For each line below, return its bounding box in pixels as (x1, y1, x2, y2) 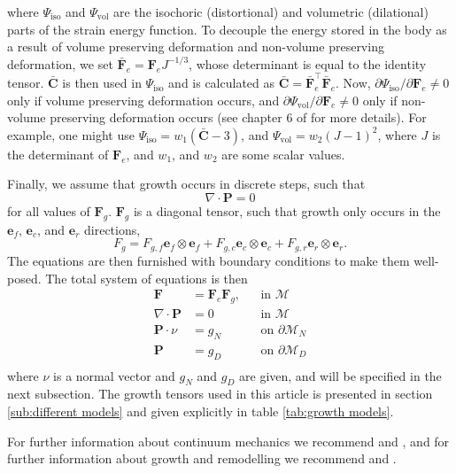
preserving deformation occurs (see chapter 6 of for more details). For (50, 108, 427, 127)
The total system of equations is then (45, 268, 248, 287)
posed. (7, 268, 42, 287)
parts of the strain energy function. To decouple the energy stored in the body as (7, 19, 447, 38)
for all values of (7, 202, 90, 221)
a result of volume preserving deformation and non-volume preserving (7, 37, 384, 56)
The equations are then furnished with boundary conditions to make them (7, 251, 410, 269)
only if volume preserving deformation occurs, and (7, 90, 280, 109)
